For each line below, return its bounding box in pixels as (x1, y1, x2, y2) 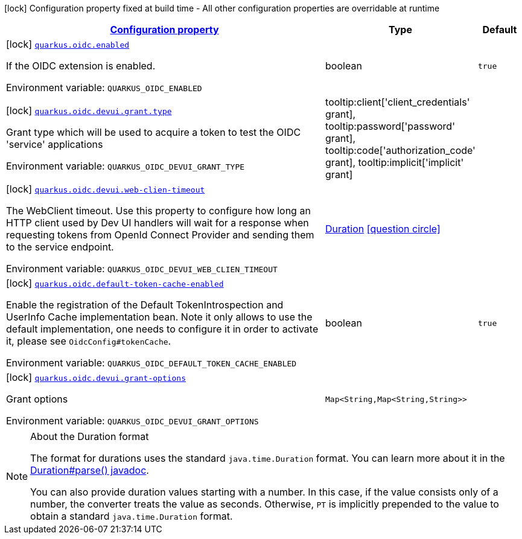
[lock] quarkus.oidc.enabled (6, 38, 130, 50)
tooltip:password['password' (325, 120, 455, 132)
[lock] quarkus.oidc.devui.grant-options (6, 371, 186, 383)
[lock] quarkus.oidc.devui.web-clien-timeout (6, 183, 205, 195)
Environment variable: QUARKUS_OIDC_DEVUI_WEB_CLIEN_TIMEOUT (6, 263, 278, 275)
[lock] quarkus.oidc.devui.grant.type (6, 104, 172, 116)
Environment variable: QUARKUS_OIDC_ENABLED (6, 81, 202, 94)
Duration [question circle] (325, 223, 441, 235)
